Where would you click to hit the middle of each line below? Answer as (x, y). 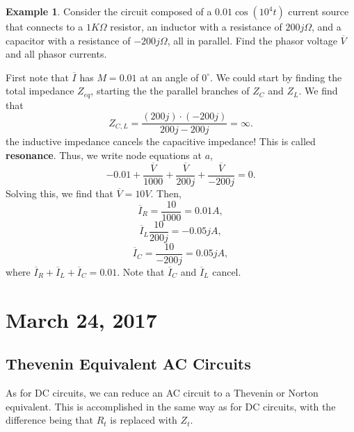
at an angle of (169, 77)
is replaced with (144, 420)
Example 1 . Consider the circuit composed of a (109, 11)
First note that (37, 77)
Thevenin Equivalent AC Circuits (128, 364)
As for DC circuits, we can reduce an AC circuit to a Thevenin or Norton (162, 392)
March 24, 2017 (81, 319)
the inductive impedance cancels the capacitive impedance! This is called (161, 141)
